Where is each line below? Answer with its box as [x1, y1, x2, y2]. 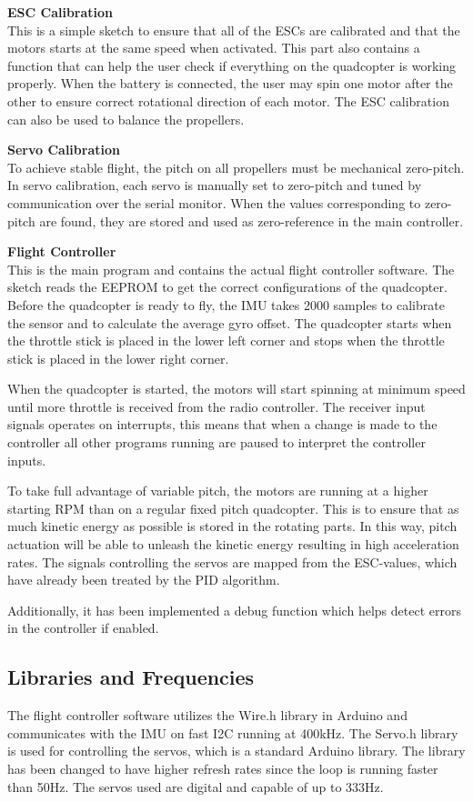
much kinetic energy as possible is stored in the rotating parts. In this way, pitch [7, 516, 458, 536]
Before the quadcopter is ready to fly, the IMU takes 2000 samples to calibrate [7, 295, 445, 314]
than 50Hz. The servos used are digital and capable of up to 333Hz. [7, 777, 384, 796]
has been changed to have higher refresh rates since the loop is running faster [7, 758, 438, 777]
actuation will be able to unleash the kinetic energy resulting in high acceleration [7, 535, 459, 554]
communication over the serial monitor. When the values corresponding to [7, 193, 421, 212]
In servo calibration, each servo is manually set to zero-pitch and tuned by [7, 175, 422, 195]
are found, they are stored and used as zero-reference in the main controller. [39, 211, 464, 230]
